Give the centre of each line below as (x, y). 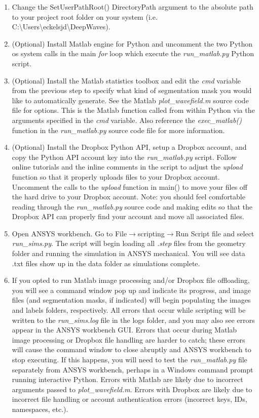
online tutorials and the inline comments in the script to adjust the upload (127, 167)
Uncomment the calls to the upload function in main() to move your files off (130, 186)
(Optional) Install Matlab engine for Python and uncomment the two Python (132, 43)
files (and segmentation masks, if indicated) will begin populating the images (131, 300)
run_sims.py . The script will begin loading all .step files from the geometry (129, 243)
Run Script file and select (215, 233)
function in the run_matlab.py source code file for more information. (118, 130)
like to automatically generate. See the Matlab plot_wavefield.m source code (130, 100)
